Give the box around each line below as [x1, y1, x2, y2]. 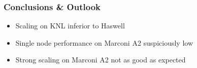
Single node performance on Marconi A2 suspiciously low [15, 37, 193, 48]
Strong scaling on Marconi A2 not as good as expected [15, 54, 186, 65]
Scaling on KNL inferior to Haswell [15, 20, 125, 31]
